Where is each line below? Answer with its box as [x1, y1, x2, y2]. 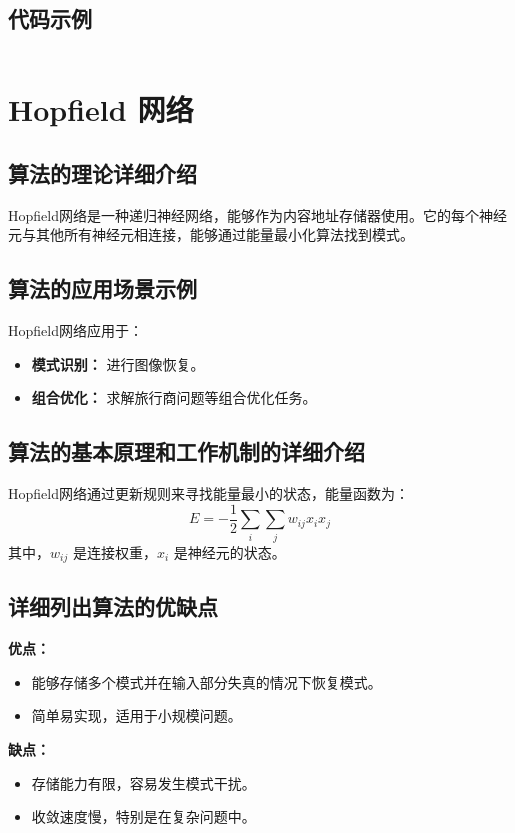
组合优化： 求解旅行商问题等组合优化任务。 [31, 387, 317, 408]
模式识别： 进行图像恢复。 [31, 353, 205, 374]
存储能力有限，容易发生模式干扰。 [31, 772, 256, 793]
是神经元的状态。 [173, 541, 286, 562]
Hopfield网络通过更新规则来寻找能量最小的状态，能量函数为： [8, 483, 409, 504]
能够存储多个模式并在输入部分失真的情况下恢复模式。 [31, 671, 382, 692]
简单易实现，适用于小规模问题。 [31, 705, 242, 726]
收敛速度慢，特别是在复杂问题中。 [31, 806, 256, 827]
